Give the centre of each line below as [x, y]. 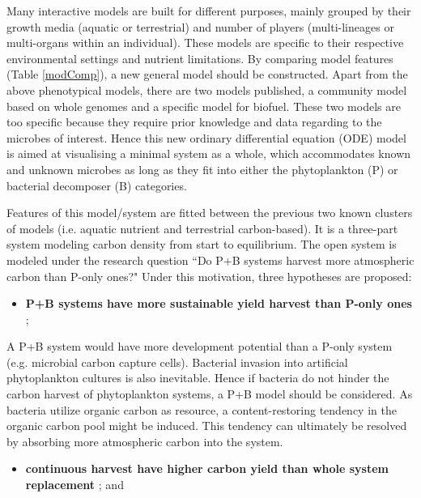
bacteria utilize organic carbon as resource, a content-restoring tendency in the [202, 409]
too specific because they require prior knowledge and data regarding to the [194, 122]
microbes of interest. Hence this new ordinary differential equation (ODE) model [206, 137]
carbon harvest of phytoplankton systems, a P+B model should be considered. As [210, 394]
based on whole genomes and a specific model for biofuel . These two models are [204, 106]
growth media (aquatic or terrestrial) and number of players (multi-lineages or [200, 26]
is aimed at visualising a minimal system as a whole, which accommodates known [209, 153]
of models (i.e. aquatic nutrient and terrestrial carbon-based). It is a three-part [202, 228]
